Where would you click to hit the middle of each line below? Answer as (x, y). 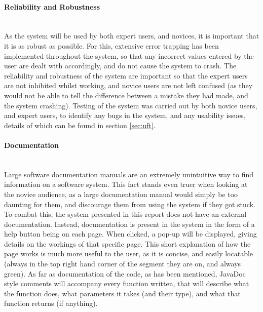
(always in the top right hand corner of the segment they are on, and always (123, 264)
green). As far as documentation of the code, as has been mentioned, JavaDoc (125, 273)
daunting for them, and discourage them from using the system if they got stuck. (130, 204)
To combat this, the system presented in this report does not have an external (125, 214)
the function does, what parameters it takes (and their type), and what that (122, 293)
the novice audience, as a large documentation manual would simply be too (121, 194)
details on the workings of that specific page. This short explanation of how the (127, 243)
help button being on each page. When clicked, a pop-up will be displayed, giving (130, 234)
